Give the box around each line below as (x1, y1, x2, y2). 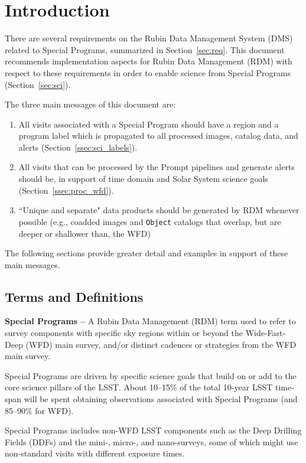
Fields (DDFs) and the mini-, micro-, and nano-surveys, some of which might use (5, 435, 298, 448)
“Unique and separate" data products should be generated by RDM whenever (18, 204, 300, 216)
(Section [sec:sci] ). (5, 78, 71, 90)
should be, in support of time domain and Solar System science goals (18, 172, 268, 185)
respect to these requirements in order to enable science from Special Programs (5, 66, 291, 79)
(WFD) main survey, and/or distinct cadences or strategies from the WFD (25, 338, 297, 350)
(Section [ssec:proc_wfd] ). (18, 184, 114, 196)
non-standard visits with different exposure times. (5, 447, 185, 459)
